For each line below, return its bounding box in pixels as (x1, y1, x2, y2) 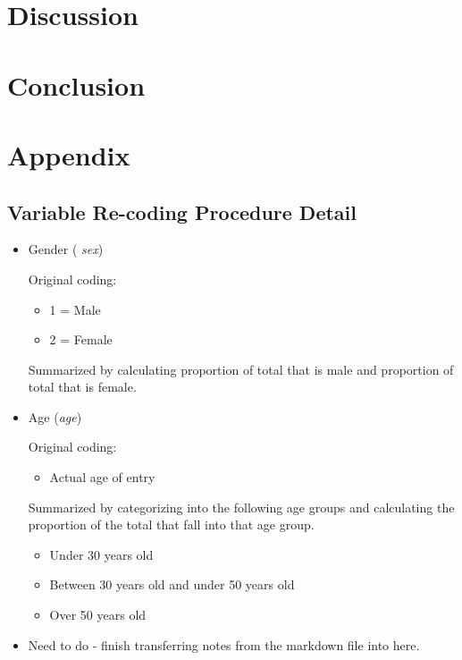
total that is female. (28, 377, 137, 396)
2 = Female (49, 330, 113, 349)
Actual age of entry (49, 468, 155, 487)
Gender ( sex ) (28, 240, 104, 258)
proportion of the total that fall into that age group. (28, 515, 315, 534)
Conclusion (7, 66, 146, 103)
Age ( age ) (28, 407, 82, 426)
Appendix (7, 136, 130, 173)
